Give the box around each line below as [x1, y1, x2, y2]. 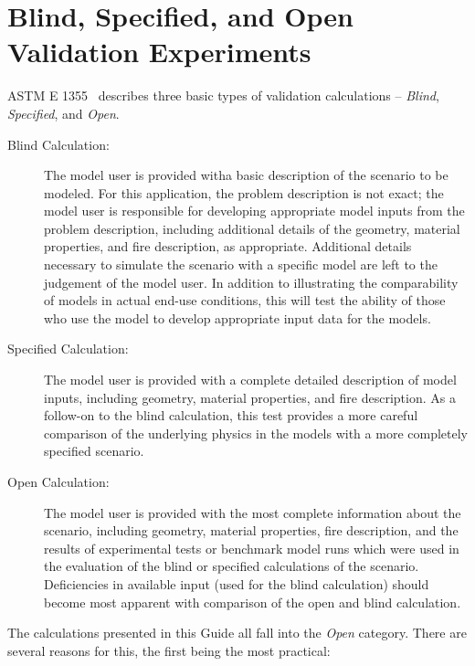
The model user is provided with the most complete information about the [44, 502, 461, 522]
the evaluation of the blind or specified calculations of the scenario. [44, 556, 419, 576]
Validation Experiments [7, 33, 311, 70]
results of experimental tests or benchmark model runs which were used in [44, 538, 459, 557]
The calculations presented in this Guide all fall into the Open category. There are [7, 623, 467, 642]
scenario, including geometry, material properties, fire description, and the [44, 521, 459, 540]
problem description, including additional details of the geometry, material [44, 218, 460, 238]
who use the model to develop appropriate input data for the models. [44, 308, 431, 327]
